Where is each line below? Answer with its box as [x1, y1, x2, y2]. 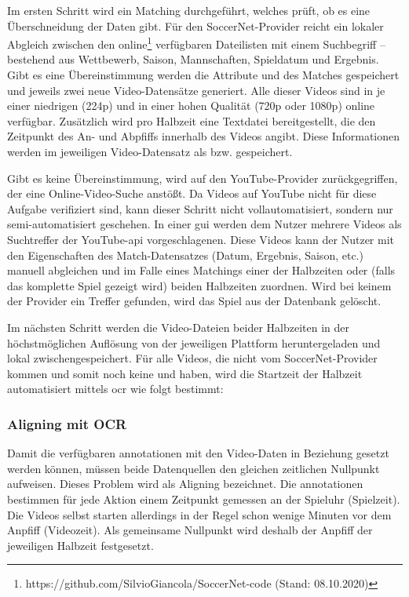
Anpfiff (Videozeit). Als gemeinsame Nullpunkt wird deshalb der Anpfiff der [7, 522, 373, 538]
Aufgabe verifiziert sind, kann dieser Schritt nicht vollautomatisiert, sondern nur [7, 200, 393, 217]
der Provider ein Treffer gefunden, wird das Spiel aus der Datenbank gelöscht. [7, 293, 382, 309]
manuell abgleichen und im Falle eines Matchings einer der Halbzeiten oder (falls [7, 262, 396, 278]
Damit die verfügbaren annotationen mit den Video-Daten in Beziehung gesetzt [7, 445, 389, 461]
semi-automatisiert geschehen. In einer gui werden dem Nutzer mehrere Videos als [7, 216, 402, 232]
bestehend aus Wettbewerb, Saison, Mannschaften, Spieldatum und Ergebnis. [7, 51, 379, 67]
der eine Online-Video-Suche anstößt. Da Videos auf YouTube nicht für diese [7, 185, 377, 202]
